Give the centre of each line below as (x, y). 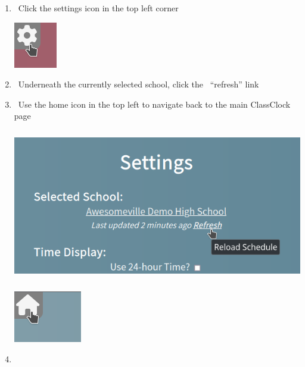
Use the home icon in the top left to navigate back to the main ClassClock (154, 104)
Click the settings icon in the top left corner (98, 8)
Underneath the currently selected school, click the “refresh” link (139, 84)
